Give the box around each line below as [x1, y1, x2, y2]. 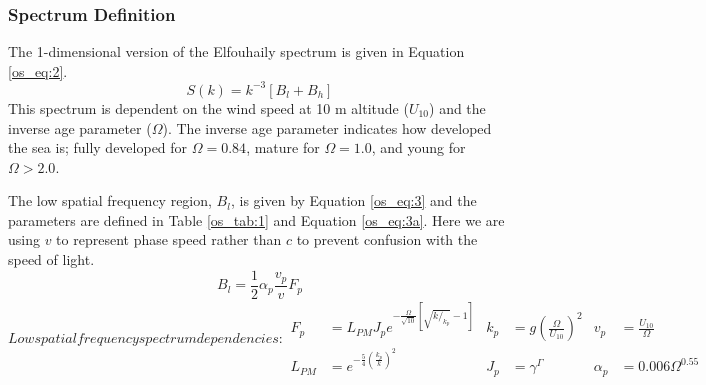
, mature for [246, 137, 320, 158]
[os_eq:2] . [8, 60, 68, 81]
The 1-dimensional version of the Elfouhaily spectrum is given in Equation [8, 41, 465, 62]
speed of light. [8, 249, 95, 270]
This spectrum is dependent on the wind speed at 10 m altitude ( [8, 97, 409, 118]
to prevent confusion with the [296, 229, 478, 250]
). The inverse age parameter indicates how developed [162, 117, 492, 138]
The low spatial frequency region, [8, 190, 212, 211]
